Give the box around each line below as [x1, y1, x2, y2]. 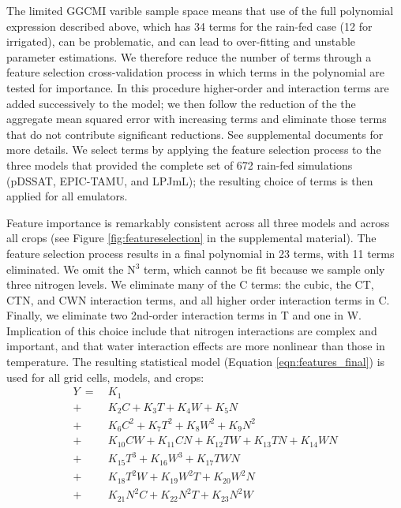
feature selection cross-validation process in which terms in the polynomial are [6, 64, 384, 80]
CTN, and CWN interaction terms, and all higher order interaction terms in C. [6, 291, 390, 308]
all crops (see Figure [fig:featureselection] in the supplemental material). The [6, 230, 377, 246]
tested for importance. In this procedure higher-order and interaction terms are [6, 79, 389, 95]
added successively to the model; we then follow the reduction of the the [6, 95, 356, 111]
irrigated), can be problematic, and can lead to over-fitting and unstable [6, 33, 356, 50]
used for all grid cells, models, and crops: [6, 368, 204, 385]
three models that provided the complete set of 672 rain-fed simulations [6, 156, 353, 173]
